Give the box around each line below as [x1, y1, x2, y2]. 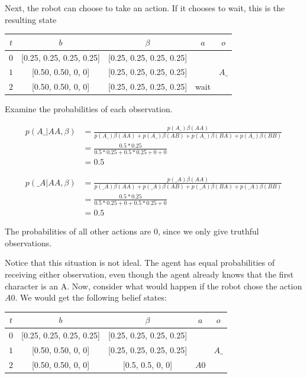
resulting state [5, 13, 57, 25]
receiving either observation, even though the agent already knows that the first [5, 268, 294, 281]
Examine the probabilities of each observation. [5, 103, 173, 115]
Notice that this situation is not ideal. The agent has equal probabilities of [5, 256, 275, 269]
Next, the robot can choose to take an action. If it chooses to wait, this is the [5, 2, 285, 14]
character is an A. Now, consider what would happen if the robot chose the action [5, 279, 302, 292]
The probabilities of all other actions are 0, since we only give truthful [5, 225, 259, 237]
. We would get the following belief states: [15, 291, 167, 304]
